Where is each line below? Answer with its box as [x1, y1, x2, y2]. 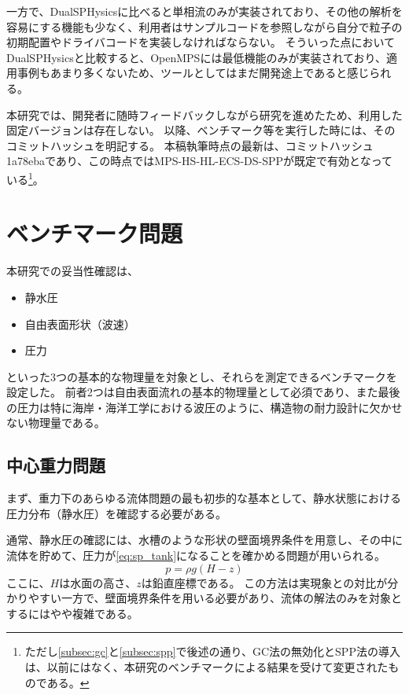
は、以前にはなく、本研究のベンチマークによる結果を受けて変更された [24, 659, 389, 675]
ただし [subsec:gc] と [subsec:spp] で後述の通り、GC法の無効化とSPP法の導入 [24, 643, 400, 660]
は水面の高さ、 [59, 574, 137, 590]
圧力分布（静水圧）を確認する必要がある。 [6, 505, 227, 521]
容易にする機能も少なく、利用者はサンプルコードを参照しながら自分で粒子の [6, 18, 403, 35]
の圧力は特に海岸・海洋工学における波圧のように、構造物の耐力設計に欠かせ [6, 399, 403, 415]
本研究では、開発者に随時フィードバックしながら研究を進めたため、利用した [6, 106, 403, 123]
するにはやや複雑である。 [6, 605, 138, 621]
